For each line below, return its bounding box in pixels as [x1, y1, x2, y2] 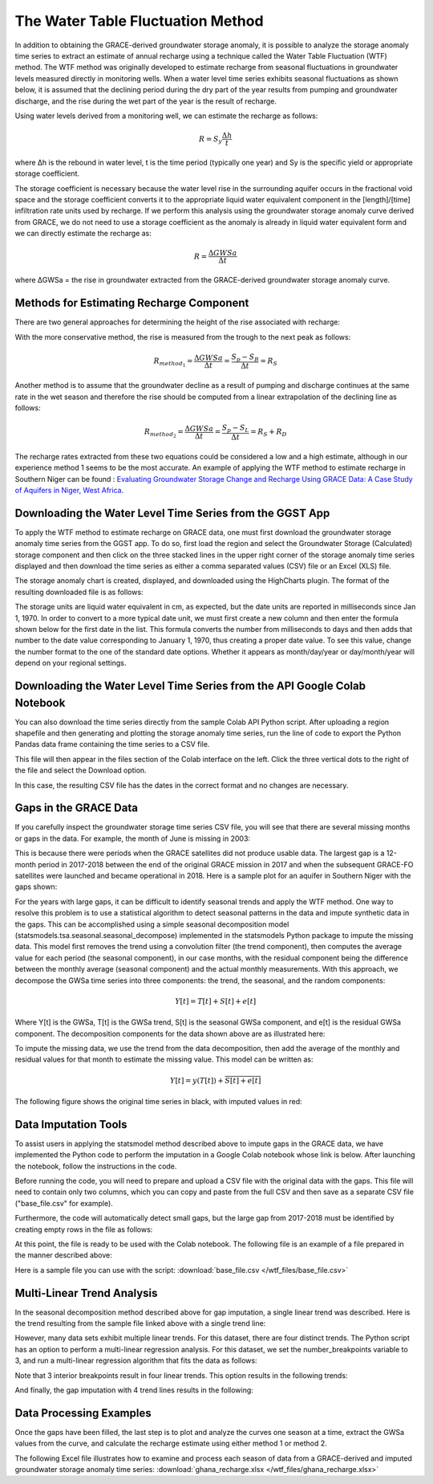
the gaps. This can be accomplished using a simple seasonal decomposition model [14, 919, 289, 929]
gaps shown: [14, 882, 58, 891]
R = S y [199, 134, 223, 145]
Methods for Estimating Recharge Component [14, 296, 249, 310]
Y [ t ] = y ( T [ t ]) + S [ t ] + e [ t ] [169, 1076, 261, 1085]
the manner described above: [14, 1250, 112, 1260]
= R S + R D [249, 427, 288, 438]
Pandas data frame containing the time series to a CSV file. [14, 740, 210, 749]
